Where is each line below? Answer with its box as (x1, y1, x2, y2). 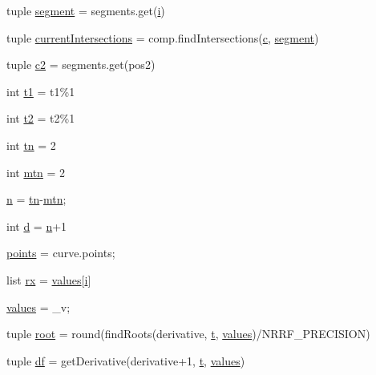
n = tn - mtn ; (6, 191, 67, 208)
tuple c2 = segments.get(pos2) (6, 56, 156, 73)
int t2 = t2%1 (6, 110, 75, 127)
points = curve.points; (6, 244, 115, 261)
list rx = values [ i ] (6, 271, 91, 288)
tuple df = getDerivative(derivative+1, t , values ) (6, 352, 245, 369)
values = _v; (6, 298, 71, 315)
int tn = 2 (6, 136, 56, 153)
